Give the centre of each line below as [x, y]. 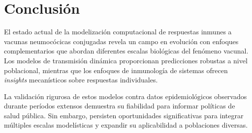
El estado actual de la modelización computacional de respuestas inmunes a [118, 32]
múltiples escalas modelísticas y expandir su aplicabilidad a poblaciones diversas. [126, 125]
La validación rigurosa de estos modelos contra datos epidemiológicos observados [126, 96]
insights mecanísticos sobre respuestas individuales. [81, 80]
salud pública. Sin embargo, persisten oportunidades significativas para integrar [124, 115]
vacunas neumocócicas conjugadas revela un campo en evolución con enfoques [121, 41]
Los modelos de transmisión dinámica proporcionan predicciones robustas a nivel [126, 60]
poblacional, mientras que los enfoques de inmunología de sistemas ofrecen [116, 70]
